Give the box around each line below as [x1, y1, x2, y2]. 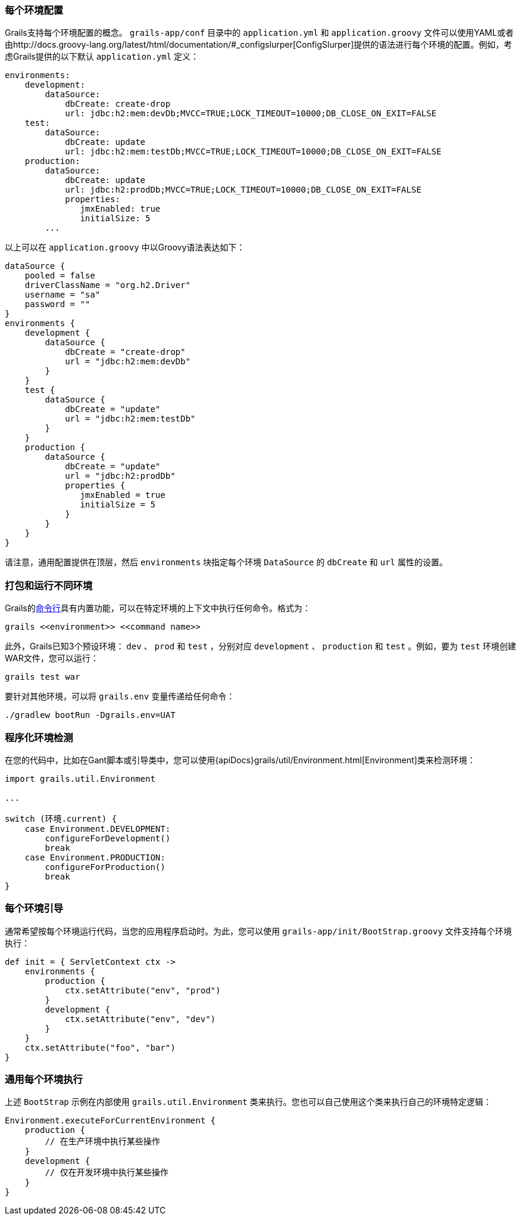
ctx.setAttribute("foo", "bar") [24, 1042, 176, 1052]
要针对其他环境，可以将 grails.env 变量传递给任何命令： [5, 691, 235, 702]
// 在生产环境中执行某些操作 [45, 1137, 160, 1147]
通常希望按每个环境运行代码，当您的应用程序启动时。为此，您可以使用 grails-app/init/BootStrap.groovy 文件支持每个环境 [5, 925, 512, 936]
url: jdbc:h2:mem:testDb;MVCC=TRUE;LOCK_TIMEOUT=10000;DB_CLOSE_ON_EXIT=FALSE [65, 147, 442, 157]
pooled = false [24, 271, 95, 281]
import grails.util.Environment [5, 773, 155, 784]
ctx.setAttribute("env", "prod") [65, 985, 221, 995]
